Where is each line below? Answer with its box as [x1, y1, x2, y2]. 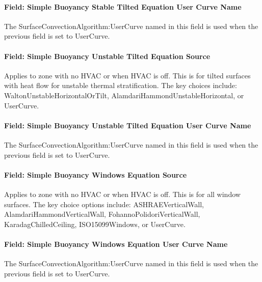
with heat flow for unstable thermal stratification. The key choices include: [4, 80, 237, 91]
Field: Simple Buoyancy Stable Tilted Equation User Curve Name [4, 1, 242, 12]
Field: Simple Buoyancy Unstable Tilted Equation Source [4, 50, 211, 61]
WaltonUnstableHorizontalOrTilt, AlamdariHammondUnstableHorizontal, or [4, 90, 244, 100]
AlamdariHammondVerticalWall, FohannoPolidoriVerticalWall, [4, 209, 200, 219]
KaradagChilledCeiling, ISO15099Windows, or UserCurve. [4, 218, 186, 229]
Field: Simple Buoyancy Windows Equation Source [4, 169, 187, 180]
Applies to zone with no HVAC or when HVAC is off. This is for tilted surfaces [4, 70, 251, 80]
